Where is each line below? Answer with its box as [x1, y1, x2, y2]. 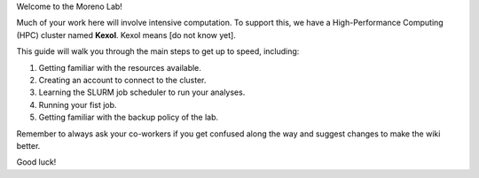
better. [16, 140, 41, 151]
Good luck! [16, 157, 57, 167]
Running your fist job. [38, 99, 117, 110]
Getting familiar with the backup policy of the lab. [38, 112, 219, 123]
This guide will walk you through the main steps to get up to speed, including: [16, 46, 300, 57]
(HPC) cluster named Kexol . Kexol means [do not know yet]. [16, 29, 237, 40]
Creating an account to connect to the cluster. [38, 74, 207, 85]
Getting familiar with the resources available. [38, 62, 201, 73]
